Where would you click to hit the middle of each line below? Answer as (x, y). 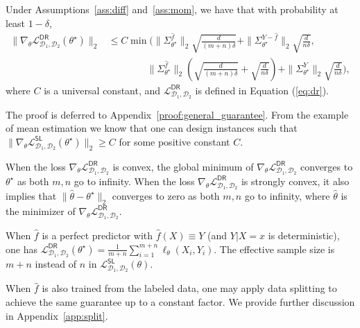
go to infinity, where (287, 195)
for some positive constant (174, 141)
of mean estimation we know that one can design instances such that (152, 128)
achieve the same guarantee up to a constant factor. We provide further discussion (180, 302)
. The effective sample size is (274, 249)
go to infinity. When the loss (134, 181)
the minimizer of (41, 210)
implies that (31, 195)
